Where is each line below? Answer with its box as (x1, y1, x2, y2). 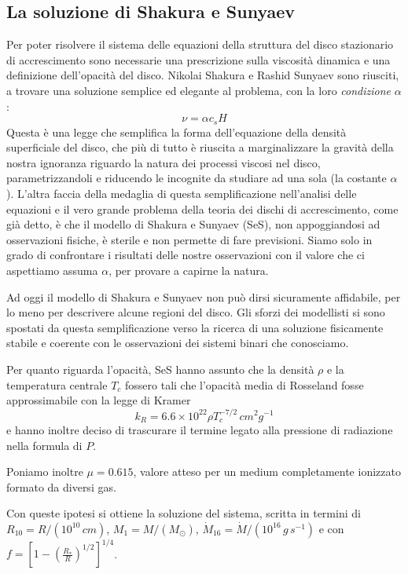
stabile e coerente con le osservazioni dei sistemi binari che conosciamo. (6, 335, 349, 351)
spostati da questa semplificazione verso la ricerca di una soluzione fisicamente (6, 319, 384, 335)
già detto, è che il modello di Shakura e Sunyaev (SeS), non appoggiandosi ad (6, 216, 380, 232)
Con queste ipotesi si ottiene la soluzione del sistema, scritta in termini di (6, 505, 361, 521)
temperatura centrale (6, 376, 108, 393)
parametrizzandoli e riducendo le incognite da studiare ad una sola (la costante (6, 170, 387, 186)
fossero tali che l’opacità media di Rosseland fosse (125, 376, 364, 393)
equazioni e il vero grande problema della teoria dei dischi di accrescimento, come (6, 200, 399, 217)
